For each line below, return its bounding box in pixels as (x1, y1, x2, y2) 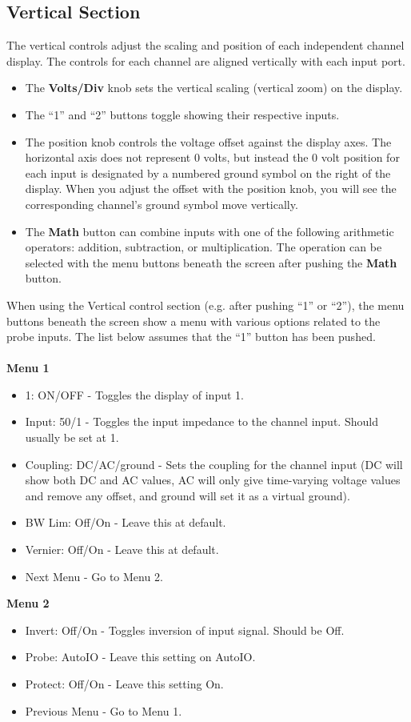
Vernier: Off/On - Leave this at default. (25, 541, 219, 558)
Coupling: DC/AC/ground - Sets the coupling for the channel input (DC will (25, 455, 403, 472)
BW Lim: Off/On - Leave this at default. (25, 514, 226, 531)
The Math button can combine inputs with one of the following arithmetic (25, 223, 394, 239)
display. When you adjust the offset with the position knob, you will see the (25, 180, 397, 197)
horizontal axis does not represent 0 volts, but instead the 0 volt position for (25, 149, 400, 166)
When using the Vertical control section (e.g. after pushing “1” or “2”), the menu (6, 296, 405, 313)
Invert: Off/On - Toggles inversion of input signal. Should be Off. (25, 621, 345, 638)
